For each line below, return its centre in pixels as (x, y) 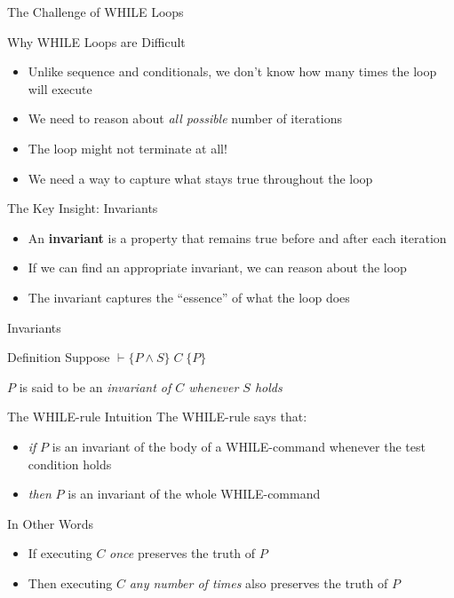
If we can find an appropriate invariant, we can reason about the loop (217, 268)
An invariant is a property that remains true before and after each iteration (237, 237)
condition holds (70, 464)
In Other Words (51, 523)
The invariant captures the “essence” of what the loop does (189, 297)
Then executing (70, 582)
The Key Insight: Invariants (83, 208)
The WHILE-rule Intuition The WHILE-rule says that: (157, 417)
